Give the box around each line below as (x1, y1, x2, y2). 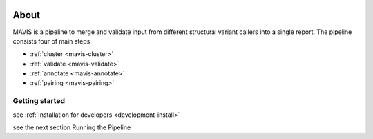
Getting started (12, 96, 66, 106)
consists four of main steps (12, 37, 90, 45)
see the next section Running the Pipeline (12, 123, 131, 131)
